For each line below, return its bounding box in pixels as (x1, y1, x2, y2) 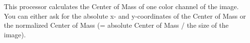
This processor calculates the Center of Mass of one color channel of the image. (4, 1, 239, 11)
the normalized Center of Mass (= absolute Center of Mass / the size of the (4, 20, 229, 30)
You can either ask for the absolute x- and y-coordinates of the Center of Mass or (4, 11, 246, 21)
